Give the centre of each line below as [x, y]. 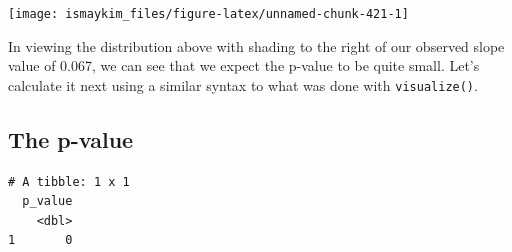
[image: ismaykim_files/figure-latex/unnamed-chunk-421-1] [208, 14]
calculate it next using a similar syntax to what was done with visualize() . [243, 84]
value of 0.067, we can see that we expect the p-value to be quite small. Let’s [244, 65]
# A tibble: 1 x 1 [69, 181]
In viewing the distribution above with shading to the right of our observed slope [256, 45]
